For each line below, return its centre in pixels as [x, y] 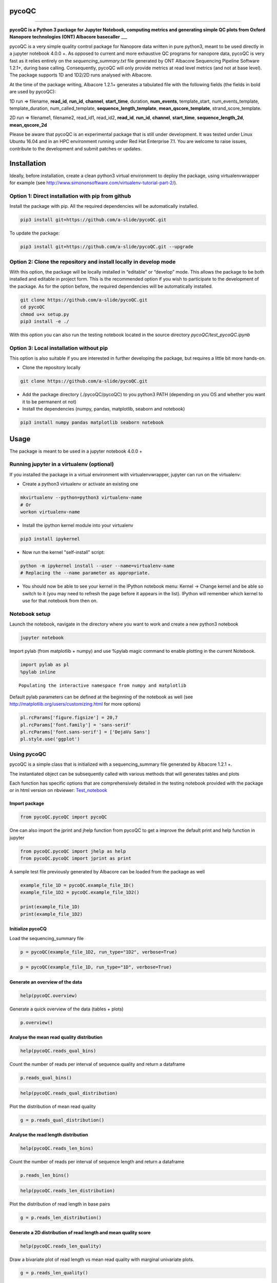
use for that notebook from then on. [60, 601]
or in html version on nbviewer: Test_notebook [58, 790]
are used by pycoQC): [33, 92]
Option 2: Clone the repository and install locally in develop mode [93, 262]
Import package [27, 804]
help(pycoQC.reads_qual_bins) [58, 1051]
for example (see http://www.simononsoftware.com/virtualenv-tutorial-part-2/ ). [93, 183]
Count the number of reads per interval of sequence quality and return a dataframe [97, 1064]
